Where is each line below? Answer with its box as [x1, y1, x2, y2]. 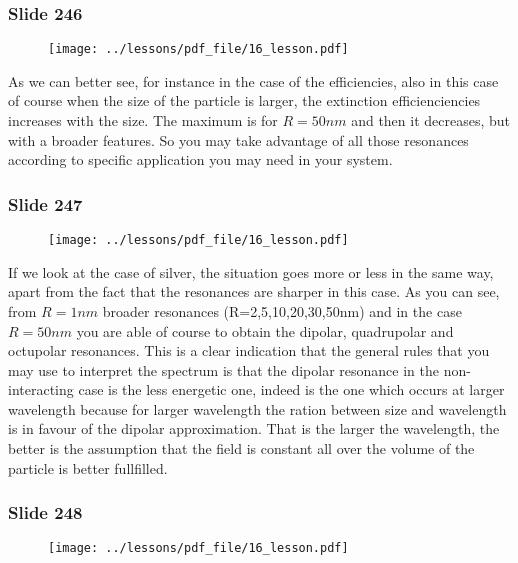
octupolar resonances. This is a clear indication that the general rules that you [8, 340, 490, 361]
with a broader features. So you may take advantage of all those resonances [8, 129, 469, 150]
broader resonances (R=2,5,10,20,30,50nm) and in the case [102, 300, 462, 321]
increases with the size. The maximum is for [8, 110, 278, 131]
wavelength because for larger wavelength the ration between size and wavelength [8, 398, 507, 419]
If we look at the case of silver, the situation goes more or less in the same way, [8, 261, 494, 282]
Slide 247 [8, 191, 83, 216]
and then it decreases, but [351, 110, 511, 131]
